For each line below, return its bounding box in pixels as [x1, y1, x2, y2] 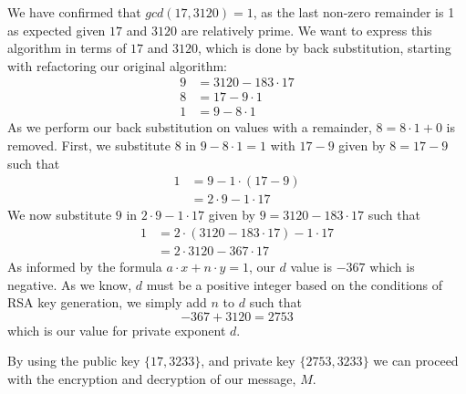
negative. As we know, [7, 275, 132, 294]
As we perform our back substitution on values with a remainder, [7, 118, 372, 137]
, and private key [201, 351, 295, 370]
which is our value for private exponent [7, 320, 226, 339]
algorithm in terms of [7, 38, 127, 57]
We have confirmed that [7, 3, 141, 21]
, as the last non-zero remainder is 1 [253, 3, 455, 21]
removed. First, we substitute [7, 136, 171, 155]
